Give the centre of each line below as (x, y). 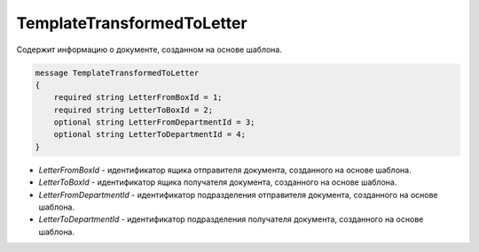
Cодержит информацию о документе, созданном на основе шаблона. (149, 50)
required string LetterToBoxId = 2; (133, 110)
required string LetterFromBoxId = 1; (138, 98)
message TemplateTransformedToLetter (117, 73)
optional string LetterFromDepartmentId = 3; (154, 122)
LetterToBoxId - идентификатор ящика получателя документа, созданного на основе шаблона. (218, 182)
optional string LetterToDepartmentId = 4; (149, 134)
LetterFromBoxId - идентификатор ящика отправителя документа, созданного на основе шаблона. (225, 170)
